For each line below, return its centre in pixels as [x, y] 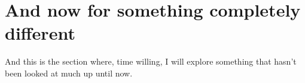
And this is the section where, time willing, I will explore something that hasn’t [151, 61]
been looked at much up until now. [69, 73]
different [40, 33]
